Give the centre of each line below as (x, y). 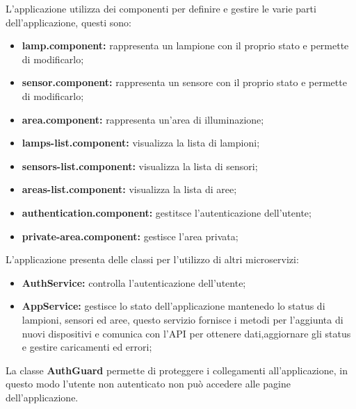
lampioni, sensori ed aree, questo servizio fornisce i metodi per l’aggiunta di (183, 319)
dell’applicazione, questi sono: (69, 22)
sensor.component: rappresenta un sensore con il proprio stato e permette (184, 82)
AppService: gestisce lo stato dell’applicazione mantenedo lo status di (173, 306)
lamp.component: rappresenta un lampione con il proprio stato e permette (185, 45)
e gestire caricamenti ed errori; (87, 347)
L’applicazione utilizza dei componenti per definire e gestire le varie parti (161, 8)
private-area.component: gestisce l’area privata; (130, 236)
